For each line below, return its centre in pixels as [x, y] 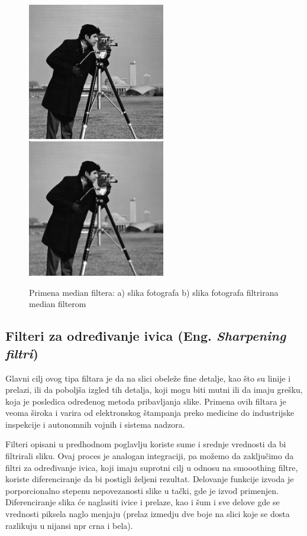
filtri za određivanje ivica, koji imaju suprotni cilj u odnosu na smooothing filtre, [152, 467]
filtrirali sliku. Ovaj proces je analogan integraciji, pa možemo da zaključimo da [150, 456]
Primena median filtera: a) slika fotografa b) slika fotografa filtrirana [154, 292]
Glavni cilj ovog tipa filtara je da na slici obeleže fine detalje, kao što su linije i [148, 378]
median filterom [58, 304]
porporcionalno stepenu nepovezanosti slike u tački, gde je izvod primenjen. [142, 490]
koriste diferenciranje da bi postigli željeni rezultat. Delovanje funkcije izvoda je [150, 479]
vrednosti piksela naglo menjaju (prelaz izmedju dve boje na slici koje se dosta [148, 514]
